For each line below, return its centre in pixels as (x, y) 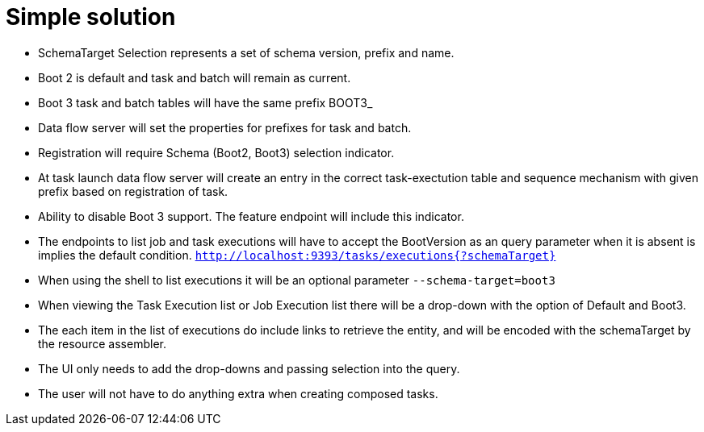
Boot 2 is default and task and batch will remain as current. (195, 77)
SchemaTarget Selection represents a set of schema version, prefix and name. (246, 52)
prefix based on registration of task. (133, 191)
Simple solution (91, 17)
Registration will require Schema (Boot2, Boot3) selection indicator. (216, 152)
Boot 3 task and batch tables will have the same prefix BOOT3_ (205, 102)
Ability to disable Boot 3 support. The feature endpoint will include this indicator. (251, 216)
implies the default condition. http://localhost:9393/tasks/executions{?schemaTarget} (297, 255)
